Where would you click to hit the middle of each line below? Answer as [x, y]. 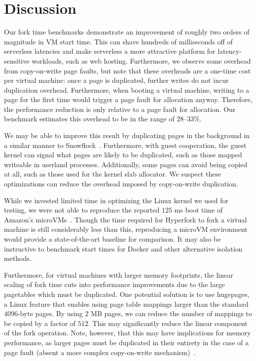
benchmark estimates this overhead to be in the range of [89, 119]
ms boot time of [199, 210]
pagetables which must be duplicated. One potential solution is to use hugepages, [127, 294]
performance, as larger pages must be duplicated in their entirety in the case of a [126, 342]
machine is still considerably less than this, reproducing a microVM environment [126, 229]
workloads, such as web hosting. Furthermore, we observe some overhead [141, 60]
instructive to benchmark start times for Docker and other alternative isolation [123, 248]
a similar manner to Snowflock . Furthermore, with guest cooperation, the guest [125, 145]
